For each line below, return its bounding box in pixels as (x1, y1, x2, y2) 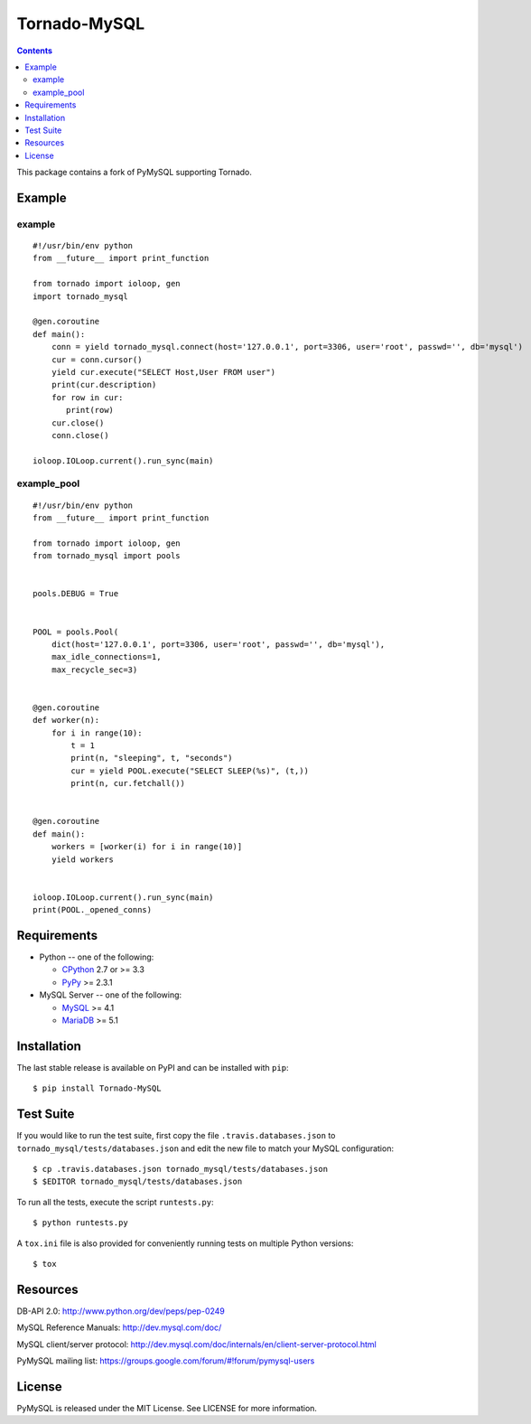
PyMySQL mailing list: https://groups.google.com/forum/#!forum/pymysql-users (16, 1355, 315, 1366)
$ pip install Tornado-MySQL (33, 1083, 162, 1093)
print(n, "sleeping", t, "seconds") (70, 753, 234, 764)
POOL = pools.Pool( (33, 626, 119, 637)
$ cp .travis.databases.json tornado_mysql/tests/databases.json (33, 1164, 329, 1174)
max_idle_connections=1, (51, 651, 162, 662)
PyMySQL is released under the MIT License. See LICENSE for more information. (16, 1402, 318, 1413)
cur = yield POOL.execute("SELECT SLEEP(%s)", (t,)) (70, 765, 309, 776)
